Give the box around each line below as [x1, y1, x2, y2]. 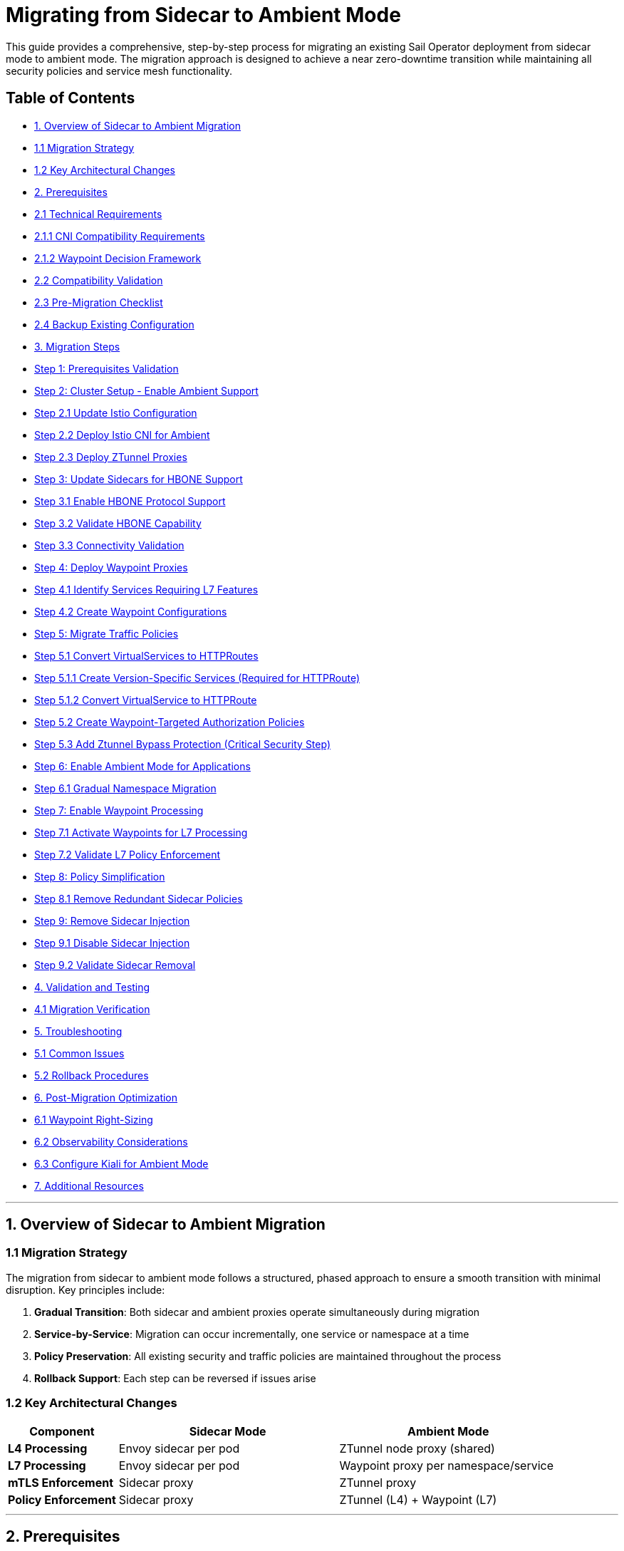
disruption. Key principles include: [6, 1283, 165, 1296]
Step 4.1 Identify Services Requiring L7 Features [34, 583, 259, 596]
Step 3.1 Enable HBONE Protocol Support [34, 494, 226, 507]
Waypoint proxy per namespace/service [339, 1458, 554, 1473]
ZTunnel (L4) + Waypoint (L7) [339, 1492, 497, 1507]
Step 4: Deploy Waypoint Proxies [34, 561, 188, 574]
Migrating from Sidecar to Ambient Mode [6, 3, 401, 27]
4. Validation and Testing [34, 980, 150, 993]
